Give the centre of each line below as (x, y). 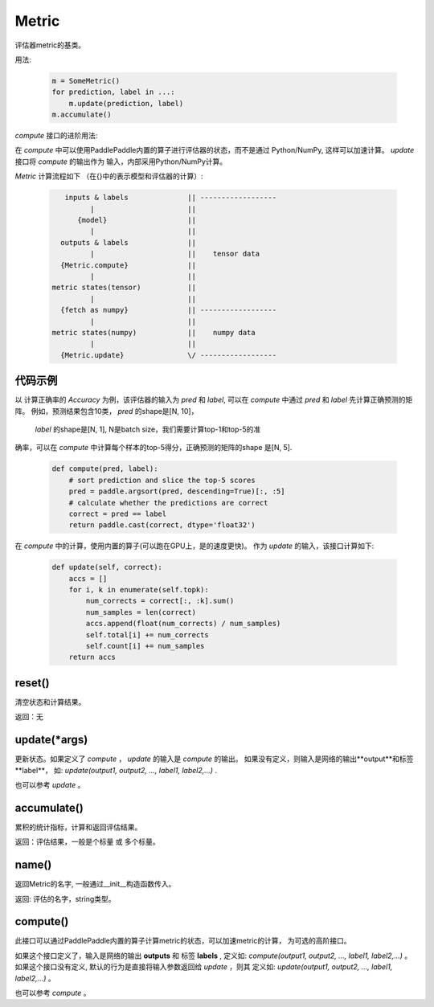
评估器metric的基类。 (50, 45)
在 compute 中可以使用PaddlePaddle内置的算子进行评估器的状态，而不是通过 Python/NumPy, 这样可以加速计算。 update (215, 150)
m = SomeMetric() (86, 81)
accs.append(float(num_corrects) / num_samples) (183, 624)
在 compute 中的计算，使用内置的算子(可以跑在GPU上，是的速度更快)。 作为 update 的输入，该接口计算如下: (194, 546)
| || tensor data (175, 254)
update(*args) (51, 740)
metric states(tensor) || (124, 288)
